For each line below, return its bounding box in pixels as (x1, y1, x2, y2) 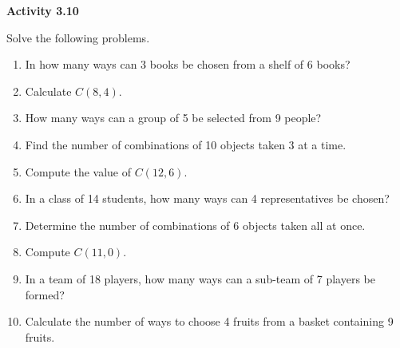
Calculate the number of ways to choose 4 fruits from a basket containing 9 (25, 313, 394, 330)
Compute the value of (25, 163, 132, 180)
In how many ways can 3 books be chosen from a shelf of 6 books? (25, 56, 350, 73)
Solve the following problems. (6, 29, 150, 45)
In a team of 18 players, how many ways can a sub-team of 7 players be (25, 270, 375, 287)
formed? (25, 286, 65, 303)
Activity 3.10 (6, 2, 79, 18)
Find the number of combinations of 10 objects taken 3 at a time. (25, 136, 347, 152)
